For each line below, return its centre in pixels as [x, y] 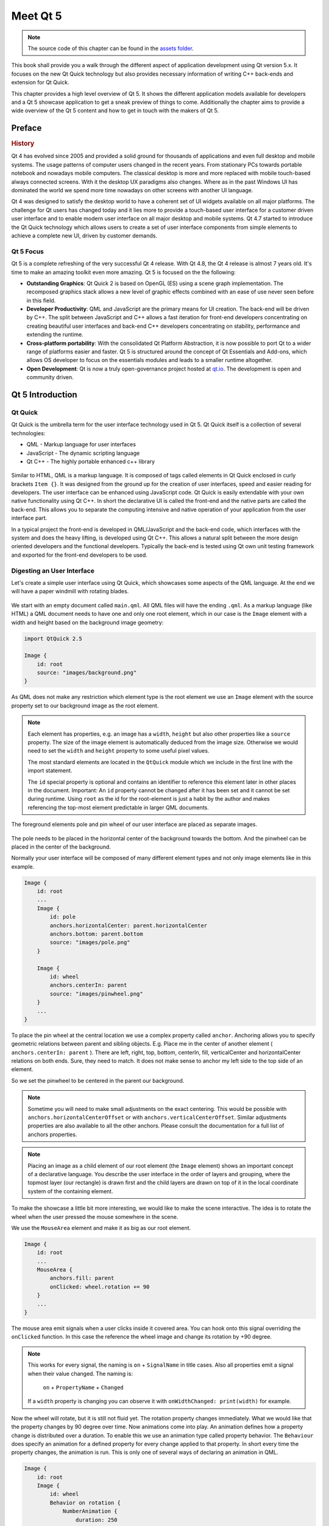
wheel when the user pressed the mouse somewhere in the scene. [95, 1217]
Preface [27, 128]
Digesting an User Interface [53, 571]
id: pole [63, 917]
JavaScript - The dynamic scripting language [83, 453]
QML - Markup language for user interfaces [81, 444]
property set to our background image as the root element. [85, 706]
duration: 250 [97, 1520]
